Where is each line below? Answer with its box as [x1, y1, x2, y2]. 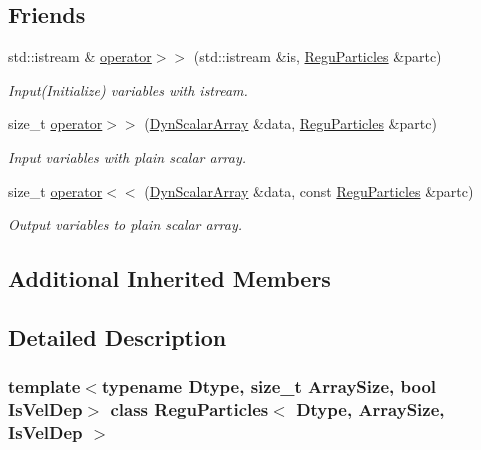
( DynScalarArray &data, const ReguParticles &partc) [144, 180, 474, 201]
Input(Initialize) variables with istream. [8, 79, 248, 100]
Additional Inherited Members [8, 263, 331, 294]
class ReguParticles [110, 397, 269, 422]
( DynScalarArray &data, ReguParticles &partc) [144, 113, 437, 134]
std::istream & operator [8, 46, 152, 67]
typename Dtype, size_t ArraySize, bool [101, 374, 437, 399]
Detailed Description [8, 321, 227, 352]
